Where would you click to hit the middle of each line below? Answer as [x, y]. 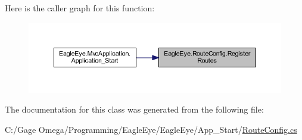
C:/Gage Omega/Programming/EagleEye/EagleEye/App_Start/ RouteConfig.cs [151, 129]
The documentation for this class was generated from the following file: [134, 109]
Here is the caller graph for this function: [80, 8]
